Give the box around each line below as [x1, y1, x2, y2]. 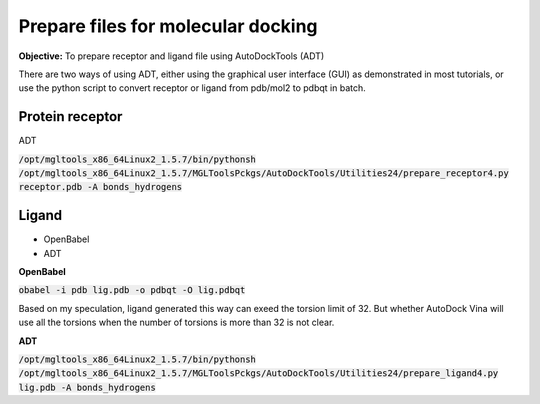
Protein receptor [18, 108, 123, 125]
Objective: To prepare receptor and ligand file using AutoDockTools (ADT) [18, 50, 325, 62]
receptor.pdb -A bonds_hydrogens [18, 181, 183, 193]
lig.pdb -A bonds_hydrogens [18, 381, 157, 393]
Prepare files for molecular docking [18, 15, 319, 37]
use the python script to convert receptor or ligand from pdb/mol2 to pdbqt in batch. [18, 82, 367, 94]
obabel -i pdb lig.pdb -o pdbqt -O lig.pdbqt [18, 285, 246, 296]
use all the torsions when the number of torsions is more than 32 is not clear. [18, 316, 335, 329]
